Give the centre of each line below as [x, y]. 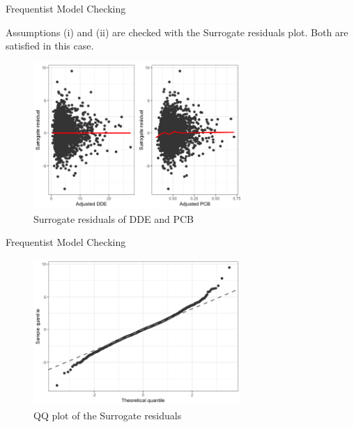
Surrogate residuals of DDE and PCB [114, 218]
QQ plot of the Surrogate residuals [108, 415]
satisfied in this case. [50, 46]
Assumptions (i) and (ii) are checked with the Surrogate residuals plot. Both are [177, 32]
